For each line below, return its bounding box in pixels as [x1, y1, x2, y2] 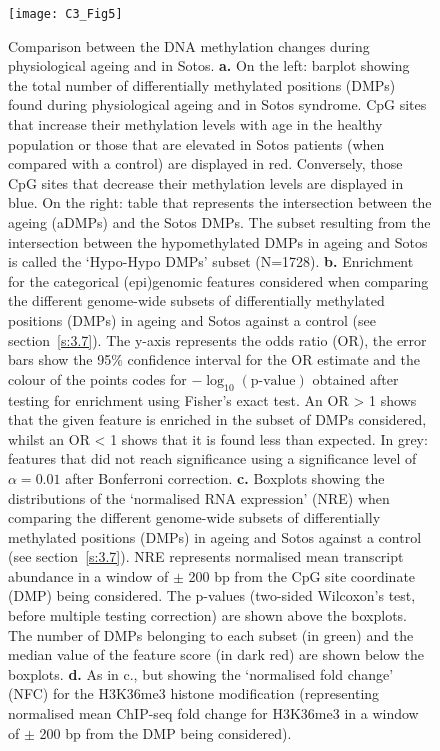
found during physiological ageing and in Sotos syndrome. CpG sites [8, 94, 427, 115]
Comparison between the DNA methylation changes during [8, 35, 370, 56]
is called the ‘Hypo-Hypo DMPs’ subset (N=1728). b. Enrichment [8, 251, 414, 272]
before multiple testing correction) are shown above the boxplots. [8, 605, 407, 626]
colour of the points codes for [8, 368, 187, 389]
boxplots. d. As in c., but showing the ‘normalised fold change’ [8, 663, 394, 684]
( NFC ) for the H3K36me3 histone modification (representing [8, 683, 380, 704]
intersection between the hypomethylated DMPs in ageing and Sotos [8, 231, 428, 252]
